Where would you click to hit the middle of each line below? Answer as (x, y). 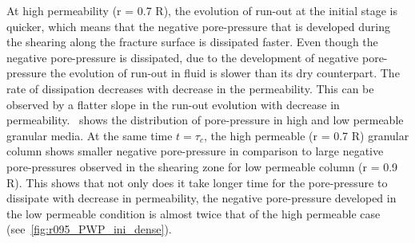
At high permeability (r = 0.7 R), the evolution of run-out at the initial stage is (202, 10)
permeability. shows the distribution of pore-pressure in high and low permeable (205, 120)
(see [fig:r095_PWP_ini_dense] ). (89, 229)
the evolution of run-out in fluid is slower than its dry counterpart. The (225, 73)
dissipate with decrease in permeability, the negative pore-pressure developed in (202, 198)
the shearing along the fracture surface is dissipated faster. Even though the (192, 42)
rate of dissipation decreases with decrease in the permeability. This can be (190, 88)
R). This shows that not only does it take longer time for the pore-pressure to (197, 182)
